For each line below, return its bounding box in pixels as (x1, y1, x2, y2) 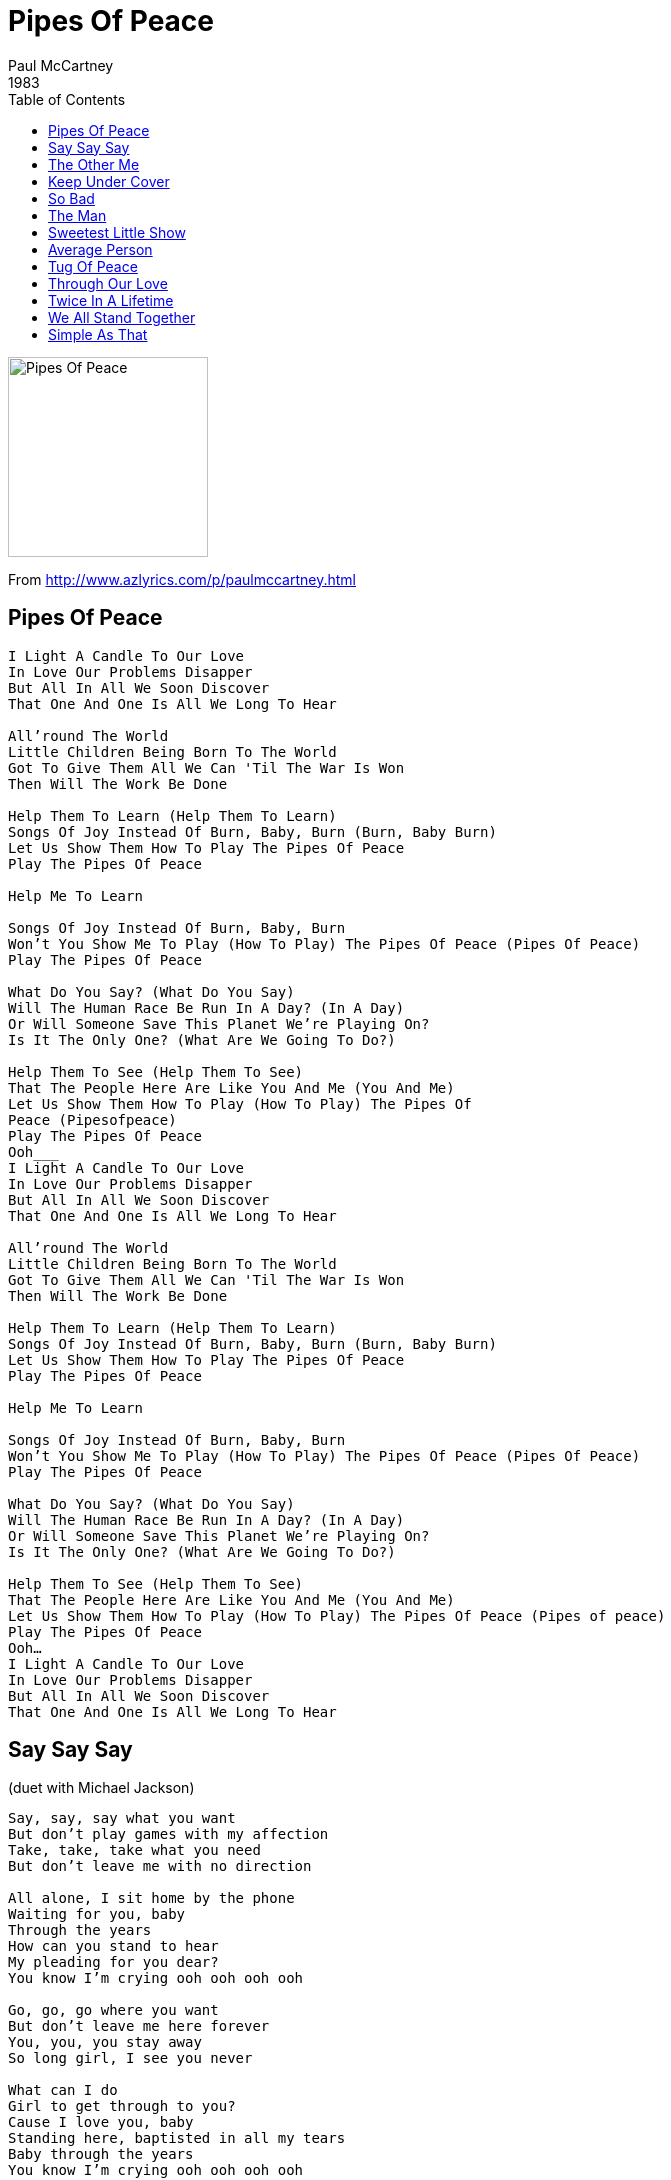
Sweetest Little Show (48, 223, 186, 241)
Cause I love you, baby (8, 2114, 194, 2131)
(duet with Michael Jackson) (8, 1779, 195, 1797)
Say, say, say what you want (8, 1810, 236, 1827)
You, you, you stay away (8, 2034, 202, 2051)
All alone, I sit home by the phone (8, 1890, 295, 1907)
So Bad (48, 189, 95, 207)
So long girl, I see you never (8, 2050, 253, 2067)
